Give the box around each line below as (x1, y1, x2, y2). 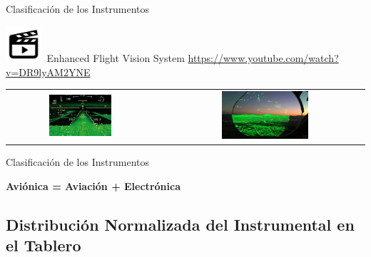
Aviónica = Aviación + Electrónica (6, 178, 181, 193)
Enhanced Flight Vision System (46, 50, 185, 65)
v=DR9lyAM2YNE (6, 64, 91, 79)
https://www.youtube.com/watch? (188, 50, 339, 65)
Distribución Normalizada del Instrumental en (6, 213, 355, 235)
